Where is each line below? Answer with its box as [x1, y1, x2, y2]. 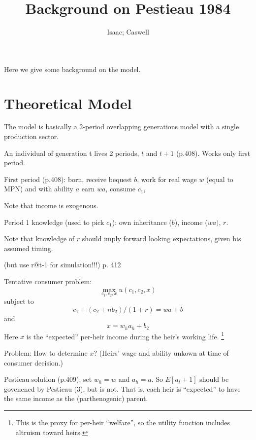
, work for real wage [137, 174, 197, 184]
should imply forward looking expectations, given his [82, 233, 241, 244]
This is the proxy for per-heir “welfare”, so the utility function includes [15, 417, 230, 428]
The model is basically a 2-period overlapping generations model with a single [4, 121, 239, 132]
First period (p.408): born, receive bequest [4, 174, 132, 184]
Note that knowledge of [4, 233, 75, 244]
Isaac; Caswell [107, 27, 149, 37]
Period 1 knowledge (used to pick [4, 217, 104, 227]
